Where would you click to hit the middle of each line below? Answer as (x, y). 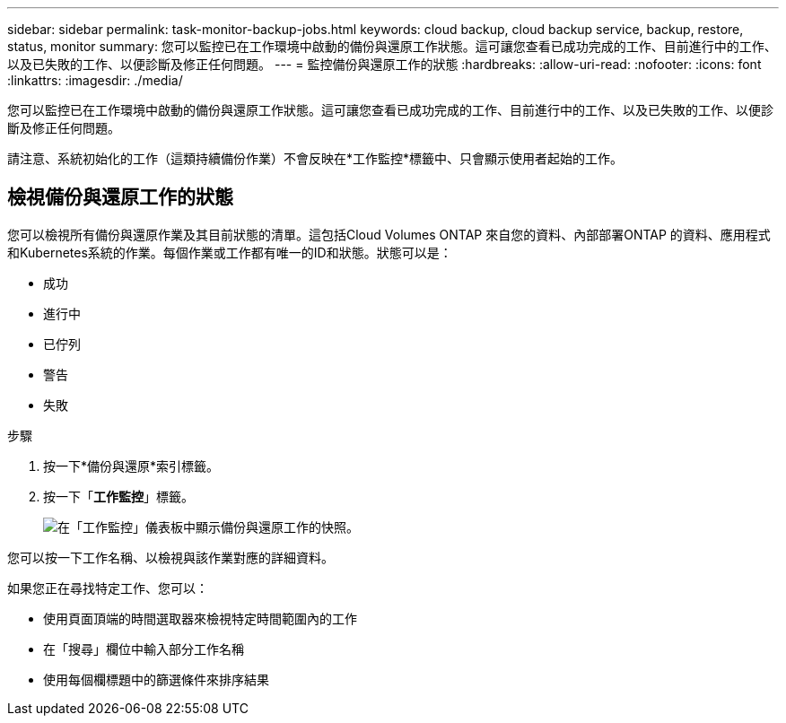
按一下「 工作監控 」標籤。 (118, 496)
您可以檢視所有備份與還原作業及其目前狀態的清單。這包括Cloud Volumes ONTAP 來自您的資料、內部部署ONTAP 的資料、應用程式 (389, 234)
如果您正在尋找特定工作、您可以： (108, 588)
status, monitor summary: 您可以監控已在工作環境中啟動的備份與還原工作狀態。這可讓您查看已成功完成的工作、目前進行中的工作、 (392, 46)
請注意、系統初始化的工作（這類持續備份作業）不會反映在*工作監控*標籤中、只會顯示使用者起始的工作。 (315, 158)
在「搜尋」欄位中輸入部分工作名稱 (144, 649)
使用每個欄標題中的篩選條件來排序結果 (156, 679)
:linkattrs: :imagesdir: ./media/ (95, 80)
